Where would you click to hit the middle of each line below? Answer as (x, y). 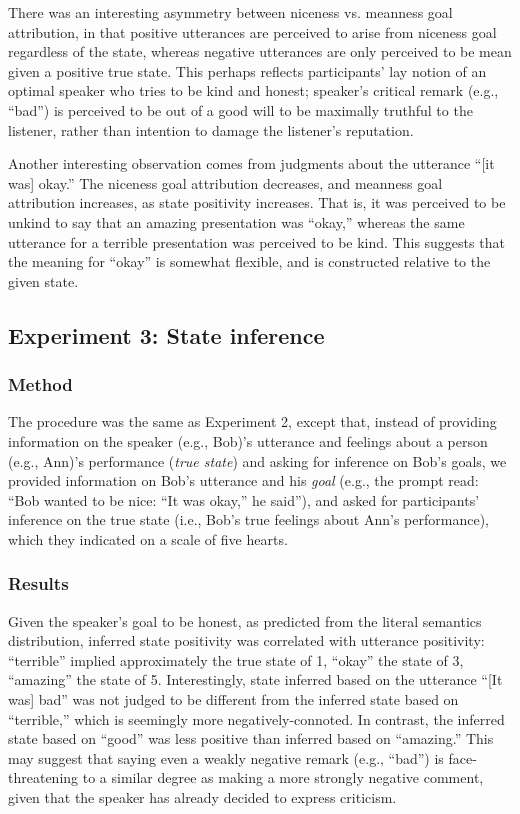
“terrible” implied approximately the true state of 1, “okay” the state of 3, (236, 659)
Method (40, 384)
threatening (43, 777)
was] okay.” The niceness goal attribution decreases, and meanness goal (225, 182)
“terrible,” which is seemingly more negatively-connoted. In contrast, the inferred (256, 718)
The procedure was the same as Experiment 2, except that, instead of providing (252, 421)
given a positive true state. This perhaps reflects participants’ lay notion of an (247, 70)
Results (38, 583)
